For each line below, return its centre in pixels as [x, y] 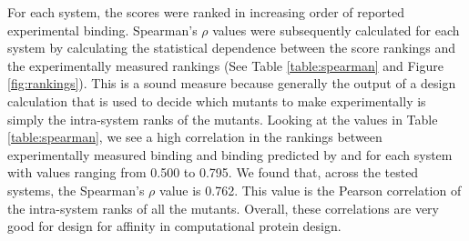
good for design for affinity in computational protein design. [174, 226]
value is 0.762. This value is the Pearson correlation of [311, 190]
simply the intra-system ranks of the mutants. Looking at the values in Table [223, 119]
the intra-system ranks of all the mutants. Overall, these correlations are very [223, 208]
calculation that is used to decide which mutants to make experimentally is [217, 100]
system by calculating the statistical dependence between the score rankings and [232, 48]
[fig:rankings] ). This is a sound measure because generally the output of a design [232, 83]
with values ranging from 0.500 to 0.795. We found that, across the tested [213, 172]
